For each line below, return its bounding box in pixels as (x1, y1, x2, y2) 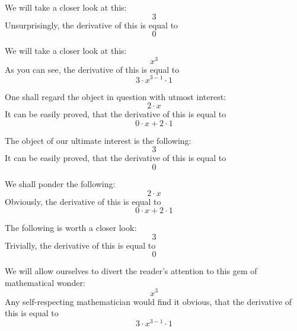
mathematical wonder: (5, 276, 85, 288)
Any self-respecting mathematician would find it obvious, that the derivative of (5, 295, 292, 307)
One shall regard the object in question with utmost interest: (5, 90, 226, 102)
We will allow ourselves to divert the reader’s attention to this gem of (5, 265, 257, 277)
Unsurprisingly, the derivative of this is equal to (5, 18, 178, 31)
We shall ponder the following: (5, 177, 116, 189)
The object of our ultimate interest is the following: (5, 134, 191, 146)
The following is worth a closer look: (5, 221, 137, 234)
